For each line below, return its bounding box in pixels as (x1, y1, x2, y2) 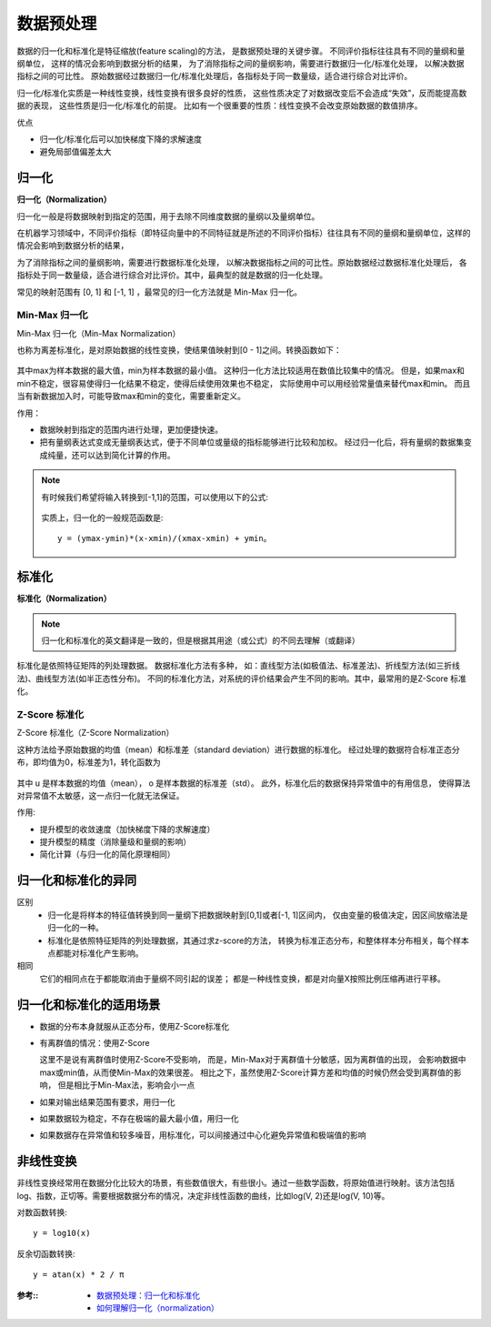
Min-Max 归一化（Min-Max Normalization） (16, 327, 181, 338)
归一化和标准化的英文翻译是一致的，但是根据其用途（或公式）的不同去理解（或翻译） (41, 635, 360, 646)
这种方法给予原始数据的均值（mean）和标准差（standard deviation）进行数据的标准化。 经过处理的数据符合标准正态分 (16, 744, 461, 755)
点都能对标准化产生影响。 (47, 947, 144, 959)
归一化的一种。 (47, 922, 104, 933)
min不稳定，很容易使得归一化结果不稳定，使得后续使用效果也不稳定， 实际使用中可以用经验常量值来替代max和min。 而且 (16, 377, 471, 388)
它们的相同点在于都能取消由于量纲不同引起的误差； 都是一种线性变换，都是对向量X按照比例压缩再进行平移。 (39, 973, 446, 984)
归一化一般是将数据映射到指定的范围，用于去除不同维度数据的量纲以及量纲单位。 (16, 210, 320, 222)
